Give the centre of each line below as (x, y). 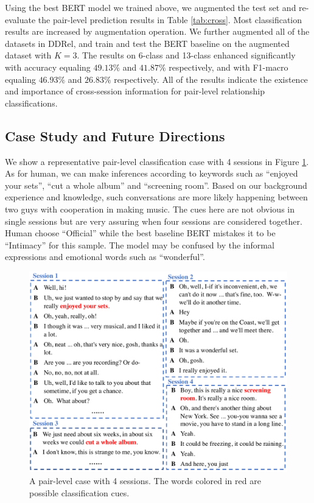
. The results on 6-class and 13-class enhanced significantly (186, 55)
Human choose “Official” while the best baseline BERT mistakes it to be (140, 233)
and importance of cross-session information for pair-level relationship (135, 91)
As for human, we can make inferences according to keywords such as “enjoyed (152, 173)
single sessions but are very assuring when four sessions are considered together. (154, 221)
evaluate (20, 19)
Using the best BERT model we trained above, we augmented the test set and (151, 7)
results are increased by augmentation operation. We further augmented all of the (157, 31)
